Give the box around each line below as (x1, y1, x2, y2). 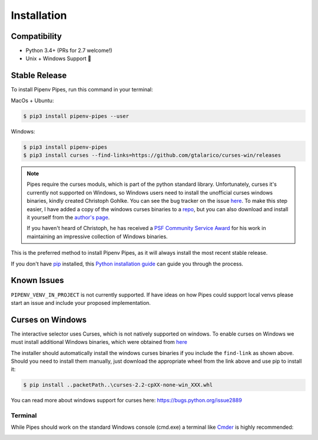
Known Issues (11, 275, 64, 285)
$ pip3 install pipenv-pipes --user (23, 113, 130, 119)
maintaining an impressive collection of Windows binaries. (26, 233, 168, 240)
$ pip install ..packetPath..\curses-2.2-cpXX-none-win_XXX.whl (23, 382, 213, 389)
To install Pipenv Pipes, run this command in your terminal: (11, 86, 153, 93)
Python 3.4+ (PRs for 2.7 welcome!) (25, 47, 112, 54)
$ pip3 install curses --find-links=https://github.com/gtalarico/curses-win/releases (23, 152, 281, 159)
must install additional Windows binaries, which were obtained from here (11, 339, 188, 346)
